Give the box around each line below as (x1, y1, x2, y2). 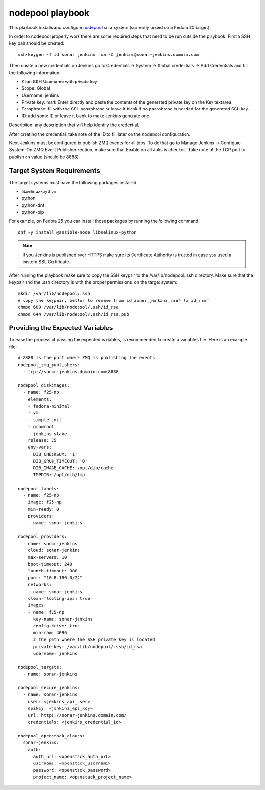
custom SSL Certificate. (22, 259, 71, 265)
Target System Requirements (9, 166, 101, 175)
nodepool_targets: (18, 664, 62, 670)
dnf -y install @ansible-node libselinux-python (18, 230, 137, 235)
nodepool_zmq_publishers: (18, 362, 80, 368)
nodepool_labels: (18, 486, 59, 491)
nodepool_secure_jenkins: (18, 685, 80, 690)
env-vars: (27, 444, 52, 450)
